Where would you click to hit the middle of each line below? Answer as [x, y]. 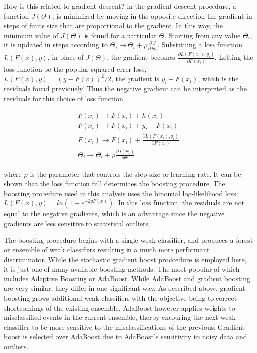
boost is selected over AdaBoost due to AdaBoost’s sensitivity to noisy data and [126, 336]
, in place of [65, 57]
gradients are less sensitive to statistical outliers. [77, 223]
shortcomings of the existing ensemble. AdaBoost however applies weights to [120, 307]
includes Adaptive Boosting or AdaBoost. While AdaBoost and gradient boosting [127, 278]
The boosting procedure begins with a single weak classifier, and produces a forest [128, 240]
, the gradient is [135, 78]
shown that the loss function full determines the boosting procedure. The [115, 183]
